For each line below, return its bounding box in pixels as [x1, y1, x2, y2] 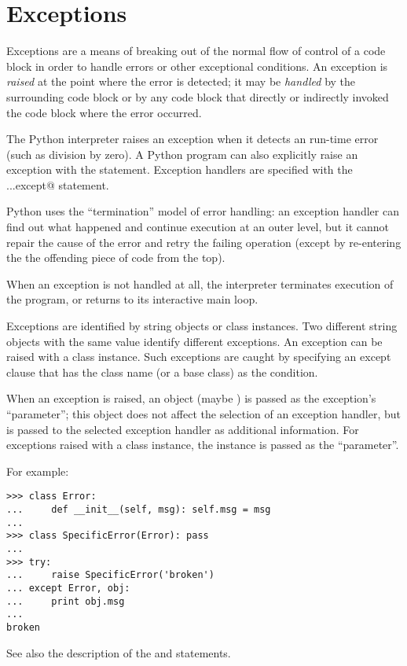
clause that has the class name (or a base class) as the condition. [6, 363, 318, 380]
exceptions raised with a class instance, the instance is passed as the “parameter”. [6, 436, 399, 453]
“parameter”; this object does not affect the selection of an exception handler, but [6, 406, 401, 421]
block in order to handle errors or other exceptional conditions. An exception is [6, 57, 388, 74]
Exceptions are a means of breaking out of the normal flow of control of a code [6, 42, 386, 59]
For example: [6, 462, 69, 479]
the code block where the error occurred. [6, 104, 202, 120]
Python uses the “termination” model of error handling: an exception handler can [6, 203, 399, 219]
